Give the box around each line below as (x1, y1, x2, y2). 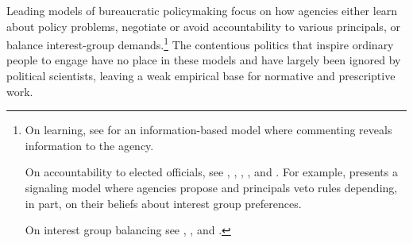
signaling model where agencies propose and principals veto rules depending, (25, 179, 398, 195)
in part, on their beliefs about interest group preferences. (25, 195, 302, 211)
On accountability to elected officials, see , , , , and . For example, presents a (25, 164, 398, 180)
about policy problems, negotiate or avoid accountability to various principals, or (6, 17, 400, 34)
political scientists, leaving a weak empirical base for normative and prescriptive (6, 67, 396, 84)
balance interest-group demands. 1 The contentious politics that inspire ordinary (6, 34, 394, 52)
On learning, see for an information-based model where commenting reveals (25, 121, 392, 138)
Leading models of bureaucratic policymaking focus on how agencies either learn (6, 2, 398, 18)
